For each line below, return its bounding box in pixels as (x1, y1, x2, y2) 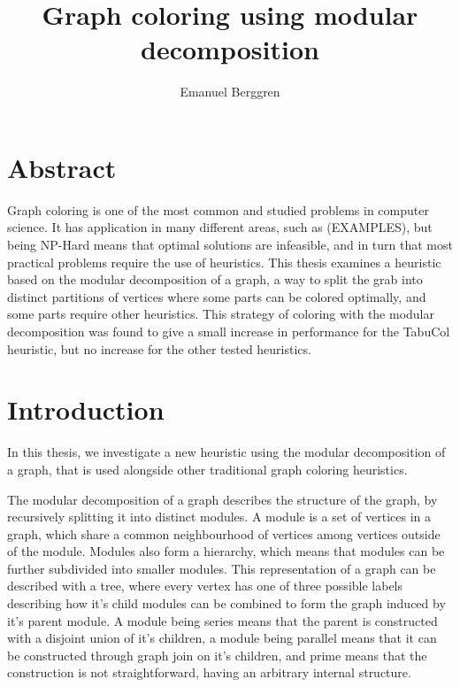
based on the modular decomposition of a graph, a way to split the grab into (7, 270, 423, 289)
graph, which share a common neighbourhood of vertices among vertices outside (7, 524, 441, 543)
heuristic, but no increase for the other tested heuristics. (7, 339, 311, 358)
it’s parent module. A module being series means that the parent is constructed (7, 611, 438, 629)
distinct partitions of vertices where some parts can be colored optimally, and (7, 287, 426, 305)
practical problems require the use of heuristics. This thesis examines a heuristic (7, 252, 441, 271)
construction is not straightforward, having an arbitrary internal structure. (7, 663, 411, 682)
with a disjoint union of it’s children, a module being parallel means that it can (7, 629, 437, 647)
